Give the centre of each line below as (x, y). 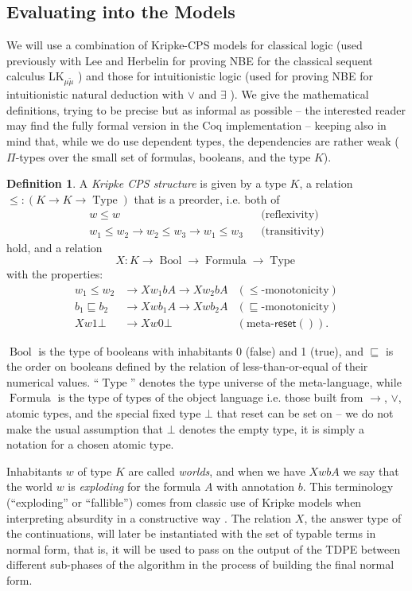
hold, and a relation (54, 248)
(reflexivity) (290, 215)
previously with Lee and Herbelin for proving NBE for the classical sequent (190, 60)
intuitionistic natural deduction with (95, 94)
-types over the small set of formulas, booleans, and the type (163, 156)
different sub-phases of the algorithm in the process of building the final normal (200, 564)
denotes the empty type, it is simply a (272, 428)
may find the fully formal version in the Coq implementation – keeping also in (196, 125)
